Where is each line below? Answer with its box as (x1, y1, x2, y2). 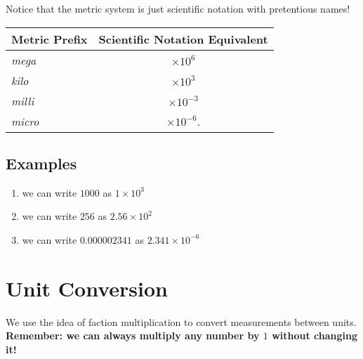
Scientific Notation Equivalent (98, 30, 268, 47)
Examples (6, 152, 77, 174)
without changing (272, 328, 358, 343)
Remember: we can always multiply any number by (6, 328, 260, 343)
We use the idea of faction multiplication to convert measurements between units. (6, 314, 357, 329)
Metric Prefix (11, 30, 88, 47)
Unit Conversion (6, 273, 168, 302)
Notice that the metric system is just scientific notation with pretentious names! (6, 1, 350, 15)
